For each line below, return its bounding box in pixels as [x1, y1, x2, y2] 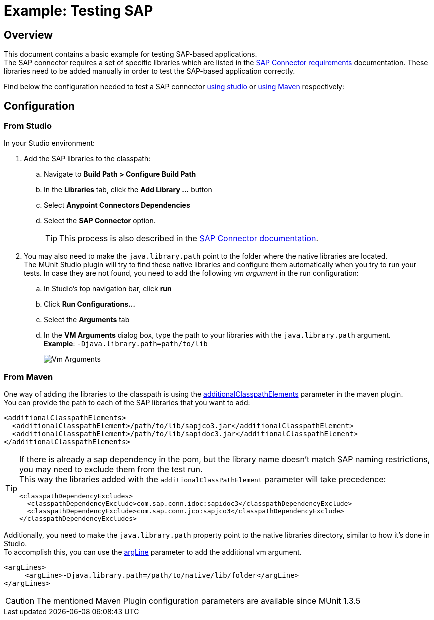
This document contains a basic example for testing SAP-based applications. [4, 50, 257, 59]
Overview [4, 28, 53, 41]
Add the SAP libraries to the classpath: [24, 154, 151, 163]
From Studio [4, 121, 52, 131]
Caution [5, 596, 35, 606]
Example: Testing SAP [4, 2, 153, 19]
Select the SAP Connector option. [44, 216, 156, 225]
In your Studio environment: [4, 139, 95, 148]
